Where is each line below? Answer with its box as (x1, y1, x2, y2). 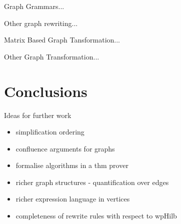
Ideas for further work (4, 109, 71, 120)
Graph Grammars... (4, 1, 64, 11)
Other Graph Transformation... (4, 51, 99, 61)
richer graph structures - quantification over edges (15, 176, 169, 187)
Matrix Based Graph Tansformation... (4, 34, 120, 45)
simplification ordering (15, 126, 84, 137)
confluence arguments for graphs (15, 143, 115, 153)
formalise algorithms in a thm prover (15, 160, 128, 170)
